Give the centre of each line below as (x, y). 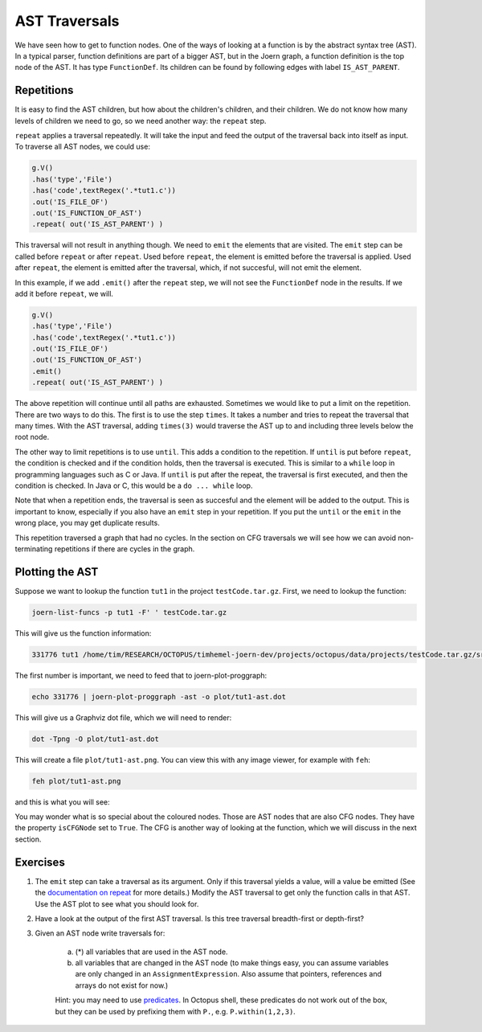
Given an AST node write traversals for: (100, 933)
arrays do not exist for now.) (122, 985)
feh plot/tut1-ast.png (76, 781)
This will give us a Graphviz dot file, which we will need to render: (123, 717)
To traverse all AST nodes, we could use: (82, 147)
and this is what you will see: (62, 802)
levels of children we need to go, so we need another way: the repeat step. (141, 121)
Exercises (40, 862)
